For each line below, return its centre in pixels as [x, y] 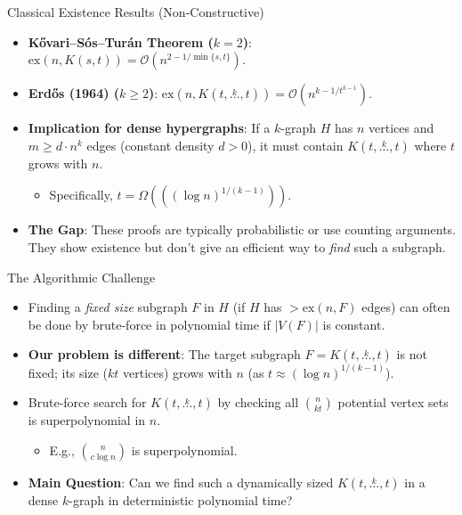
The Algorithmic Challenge [81, 277]
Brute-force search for [87, 402]
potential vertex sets [393, 402]
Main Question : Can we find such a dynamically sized [181, 482]
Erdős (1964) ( [74, 93]
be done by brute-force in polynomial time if [149, 324]
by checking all [258, 402]
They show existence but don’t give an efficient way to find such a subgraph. [237, 246]
